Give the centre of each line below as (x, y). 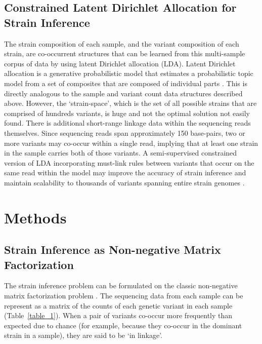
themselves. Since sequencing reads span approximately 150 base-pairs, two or (125, 132)
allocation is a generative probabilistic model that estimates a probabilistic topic (129, 73)
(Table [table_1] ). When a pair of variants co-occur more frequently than (118, 315)
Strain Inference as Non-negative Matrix (113, 250)
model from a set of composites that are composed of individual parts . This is (126, 83)
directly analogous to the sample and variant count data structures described (123, 93)
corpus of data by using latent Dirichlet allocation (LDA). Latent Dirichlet (120, 63)
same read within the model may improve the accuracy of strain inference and (125, 173)
